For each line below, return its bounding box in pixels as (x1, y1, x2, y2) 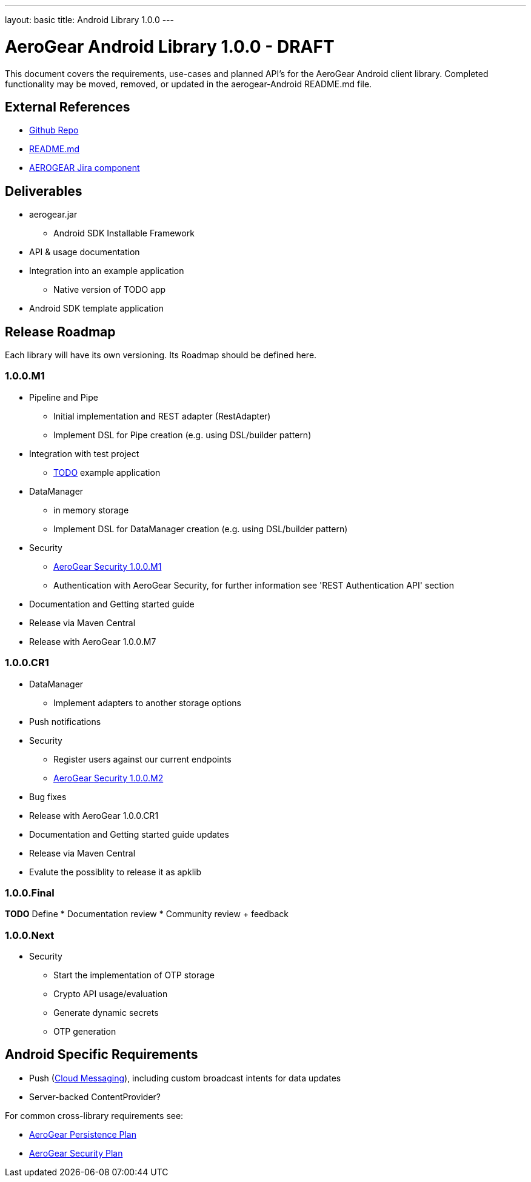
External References (5, 99, 130, 115)
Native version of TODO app (53, 284, 166, 295)
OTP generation (53, 1026, 116, 1037)
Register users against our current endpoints (53, 753, 232, 764)
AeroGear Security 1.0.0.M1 (53, 561, 162, 572)
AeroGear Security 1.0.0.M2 (53, 772, 164, 783)
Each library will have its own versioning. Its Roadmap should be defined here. (5, 350, 317, 361)
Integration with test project (29, 448, 139, 459)
